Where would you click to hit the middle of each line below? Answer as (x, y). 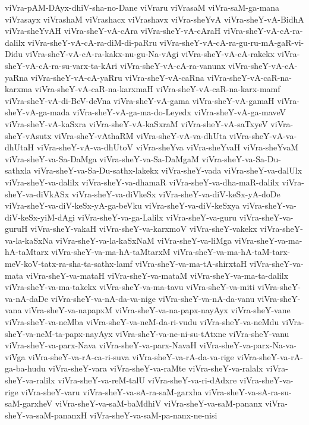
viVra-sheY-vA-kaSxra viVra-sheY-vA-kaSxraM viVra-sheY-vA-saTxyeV (136, 123)
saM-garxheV (29, 403)
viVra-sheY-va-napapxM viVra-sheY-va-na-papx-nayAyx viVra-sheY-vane (157, 310)
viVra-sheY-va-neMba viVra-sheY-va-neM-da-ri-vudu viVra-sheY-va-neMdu (142, 322)
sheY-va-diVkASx (37, 193)
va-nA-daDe (26, 298)
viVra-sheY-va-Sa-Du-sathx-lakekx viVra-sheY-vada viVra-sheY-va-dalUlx (168, 170)
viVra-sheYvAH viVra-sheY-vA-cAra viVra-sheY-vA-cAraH (113, 31)
